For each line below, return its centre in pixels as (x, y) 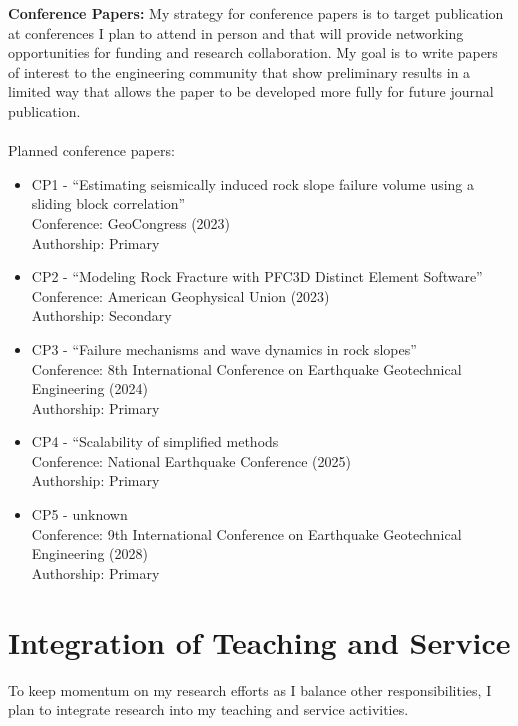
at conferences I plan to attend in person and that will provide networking (236, 32)
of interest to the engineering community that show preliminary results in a (239, 71)
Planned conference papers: (91, 150)
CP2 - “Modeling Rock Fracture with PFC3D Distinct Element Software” (257, 276)
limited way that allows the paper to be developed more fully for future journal (251, 91)
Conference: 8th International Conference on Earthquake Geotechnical (246, 368)
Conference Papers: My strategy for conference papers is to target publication (256, 13)
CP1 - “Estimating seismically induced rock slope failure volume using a (253, 183)
